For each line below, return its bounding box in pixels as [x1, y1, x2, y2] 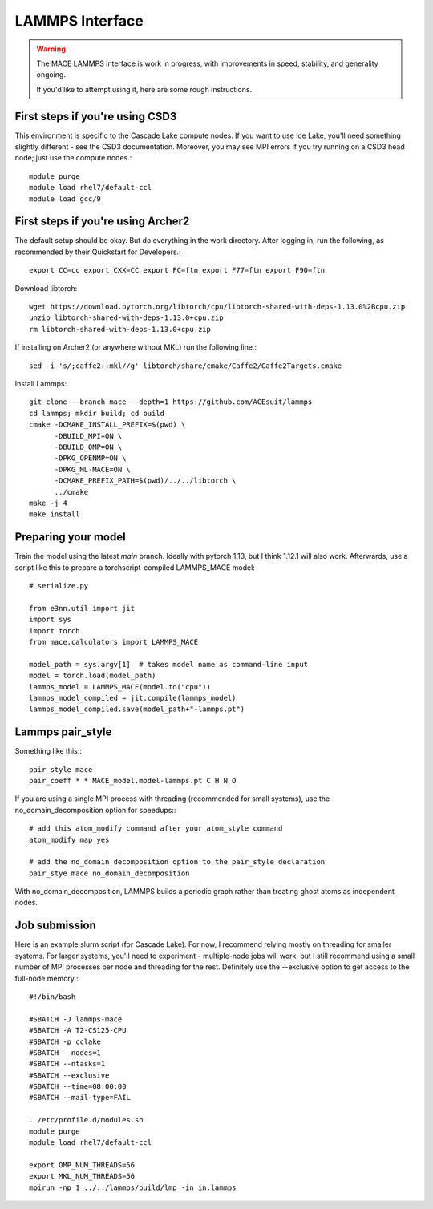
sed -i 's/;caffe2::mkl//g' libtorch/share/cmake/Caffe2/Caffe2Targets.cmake [29, 361, 342, 370]
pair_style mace [29, 765, 93, 774]
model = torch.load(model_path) [29, 671, 156, 681]
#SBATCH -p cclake [29, 1037, 102, 1046]
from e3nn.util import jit [29, 604, 136, 613]
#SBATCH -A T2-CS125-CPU [29, 1026, 127, 1035]
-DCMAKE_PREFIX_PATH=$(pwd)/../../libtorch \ [54, 476, 237, 485]
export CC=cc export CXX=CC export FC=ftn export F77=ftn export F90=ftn [29, 265, 326, 275]
